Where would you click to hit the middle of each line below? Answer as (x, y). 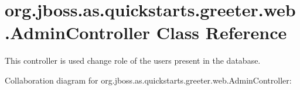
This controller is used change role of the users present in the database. (133, 60)
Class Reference (221, 32)
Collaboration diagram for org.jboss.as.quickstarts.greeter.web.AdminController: (148, 80)
